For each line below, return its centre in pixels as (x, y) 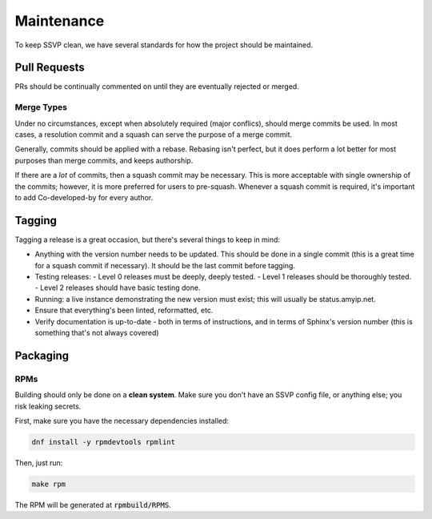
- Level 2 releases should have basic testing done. (118, 288)
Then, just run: (39, 463)
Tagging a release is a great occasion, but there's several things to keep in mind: (147, 239)
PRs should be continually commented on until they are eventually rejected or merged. (157, 86)
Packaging (42, 355)
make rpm (49, 484)
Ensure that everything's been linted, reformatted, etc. (124, 310)
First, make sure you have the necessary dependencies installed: (122, 420)
